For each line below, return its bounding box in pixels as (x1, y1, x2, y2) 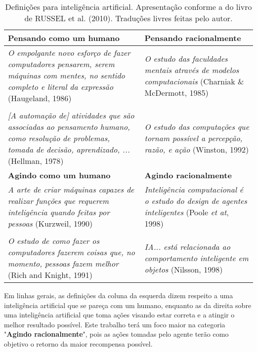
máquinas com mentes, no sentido (8, 70, 125, 81)
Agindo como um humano (8, 169, 111, 181)
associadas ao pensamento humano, (8, 121, 130, 132)
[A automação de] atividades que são (8, 110, 134, 121)
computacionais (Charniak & (144, 75, 244, 87)
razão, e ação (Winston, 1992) (144, 144, 249, 155)
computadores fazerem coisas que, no (8, 246, 135, 258)
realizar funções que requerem (8, 195, 109, 206)
